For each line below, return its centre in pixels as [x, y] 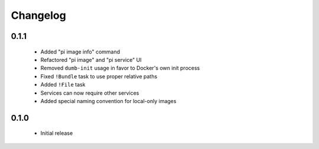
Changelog [38, 15]
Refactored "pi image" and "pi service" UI [91, 59]
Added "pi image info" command [80, 52]
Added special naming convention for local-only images [108, 101]
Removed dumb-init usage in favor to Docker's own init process [120, 68]
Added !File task [63, 85]
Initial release [57, 133]
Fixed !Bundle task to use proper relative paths [99, 76]
